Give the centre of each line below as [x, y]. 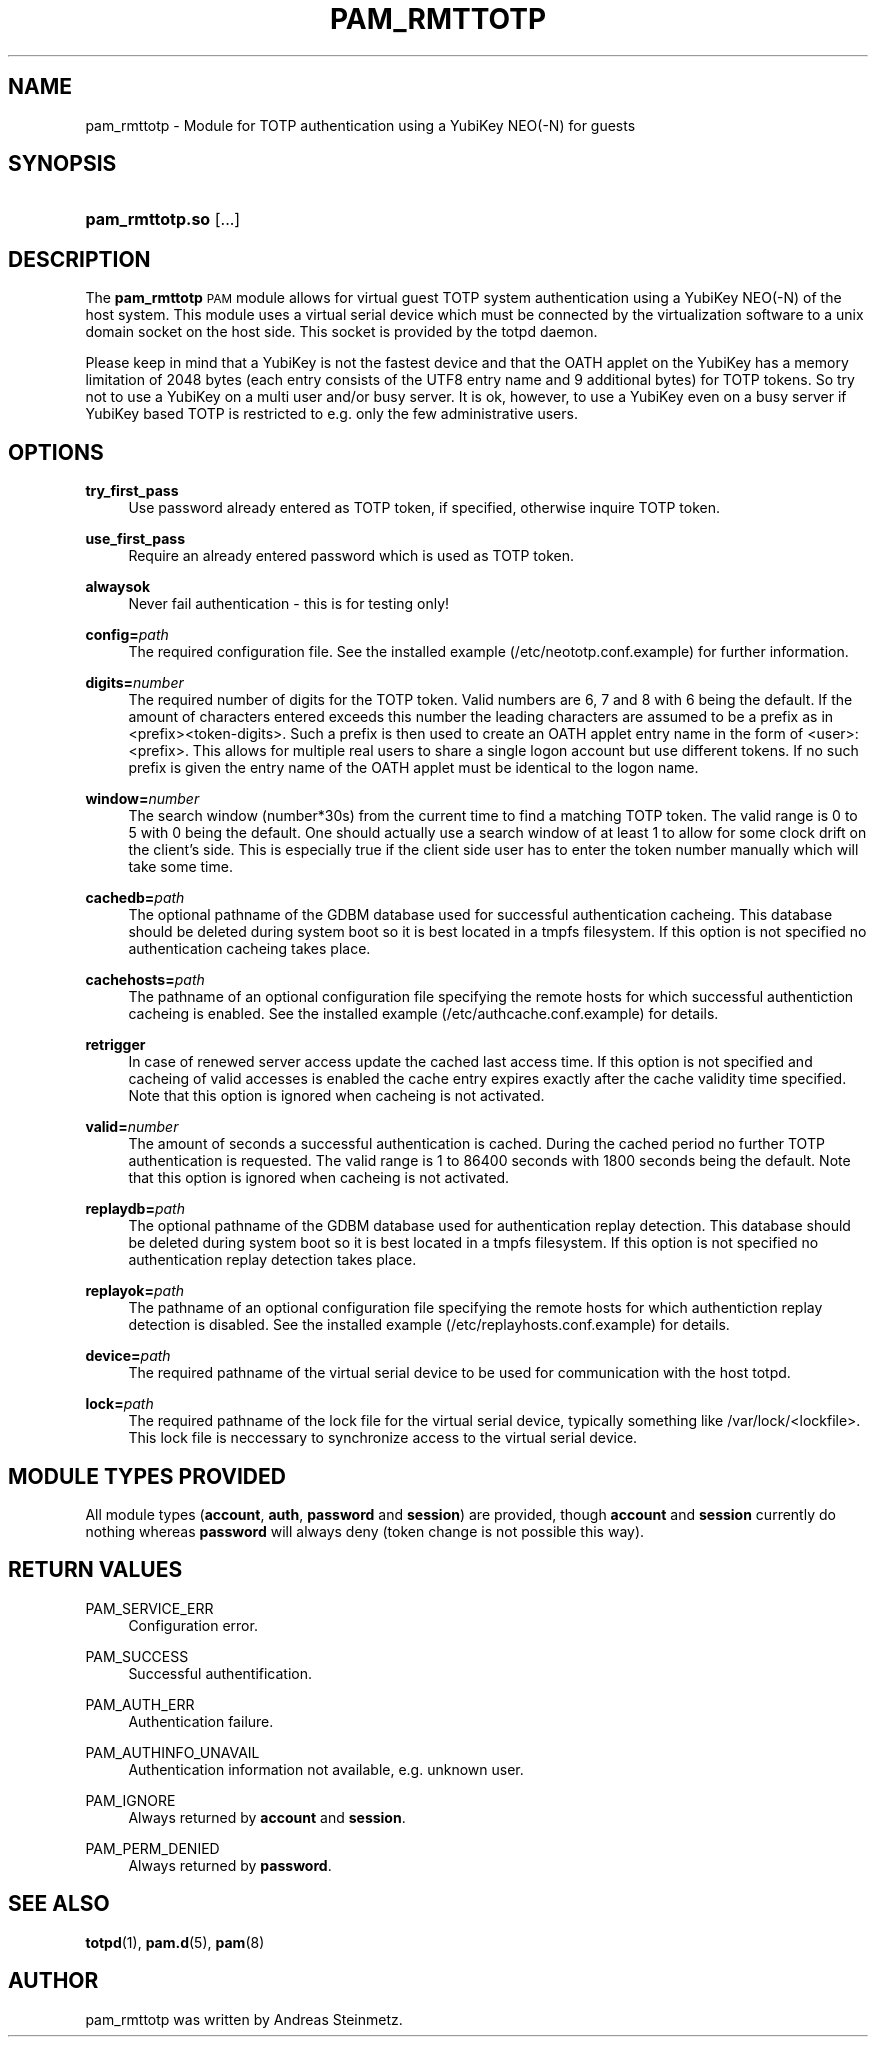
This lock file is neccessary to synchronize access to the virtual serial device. [383, 1438]
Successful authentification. [220, 1673]
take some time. [180, 867]
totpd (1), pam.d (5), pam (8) [175, 1942]
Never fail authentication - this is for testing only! [289, 604]
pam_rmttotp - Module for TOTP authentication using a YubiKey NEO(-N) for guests [360, 125]
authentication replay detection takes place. [272, 1260]
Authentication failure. [201, 1721]
